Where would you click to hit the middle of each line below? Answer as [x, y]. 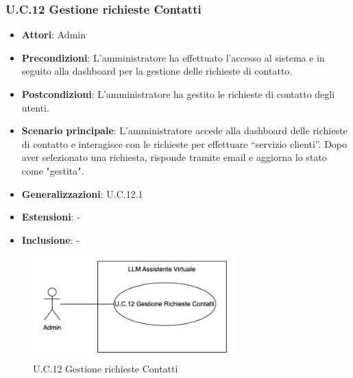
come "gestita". [53, 170]
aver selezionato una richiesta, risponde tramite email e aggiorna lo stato [174, 157]
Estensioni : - [51, 217]
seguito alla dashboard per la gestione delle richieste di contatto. [157, 71]
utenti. [35, 107]
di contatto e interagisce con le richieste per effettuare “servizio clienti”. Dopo [184, 143]
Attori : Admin [53, 35]
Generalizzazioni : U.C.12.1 [82, 193]
